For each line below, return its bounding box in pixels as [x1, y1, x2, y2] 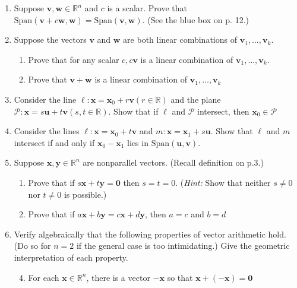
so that [167, 271, 193, 283]
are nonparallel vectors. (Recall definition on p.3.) [83, 156, 264, 169]
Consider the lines [14, 125, 80, 137]
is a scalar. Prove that [107, 2, 188, 14]
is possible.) [64, 188, 107, 200]
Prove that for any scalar [28, 53, 119, 65]
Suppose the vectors [14, 33, 87, 46]
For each [28, 271, 59, 283]
